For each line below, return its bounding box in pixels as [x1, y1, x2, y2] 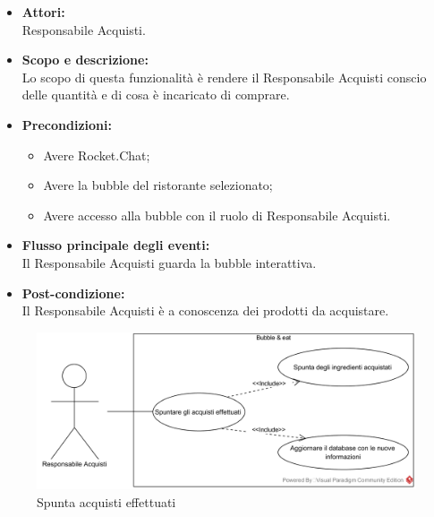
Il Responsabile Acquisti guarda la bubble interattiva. [21, 253, 317, 271]
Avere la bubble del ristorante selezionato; [43, 176, 273, 194]
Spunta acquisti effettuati [37, 492, 176, 511]
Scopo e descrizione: [21, 50, 149, 69]
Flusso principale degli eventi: [21, 236, 210, 254]
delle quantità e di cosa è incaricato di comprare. [21, 85, 290, 104]
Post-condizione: [21, 283, 125, 302]
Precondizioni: [21, 115, 112, 134]
